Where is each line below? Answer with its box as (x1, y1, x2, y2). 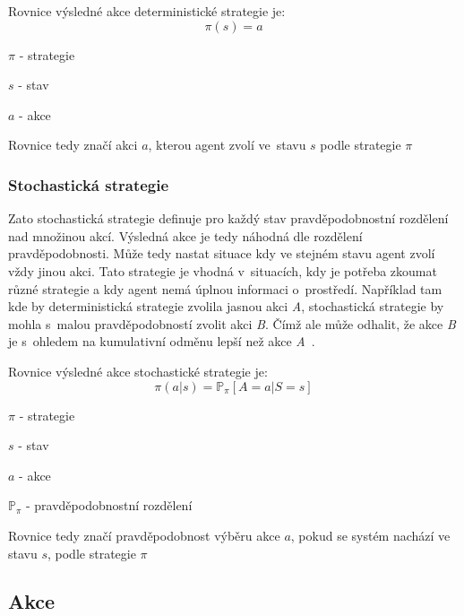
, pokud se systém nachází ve (290, 525, 451, 544)
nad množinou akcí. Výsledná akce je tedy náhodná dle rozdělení (8, 226, 363, 245)
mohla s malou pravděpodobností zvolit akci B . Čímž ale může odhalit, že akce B (8, 314, 456, 333)
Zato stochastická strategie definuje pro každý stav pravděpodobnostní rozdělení (8, 209, 449, 228)
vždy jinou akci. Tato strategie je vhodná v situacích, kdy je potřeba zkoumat (8, 261, 437, 280)
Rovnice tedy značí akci (8, 135, 138, 154)
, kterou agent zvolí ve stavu (148, 135, 306, 154)
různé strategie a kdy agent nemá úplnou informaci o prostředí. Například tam (8, 279, 443, 298)
